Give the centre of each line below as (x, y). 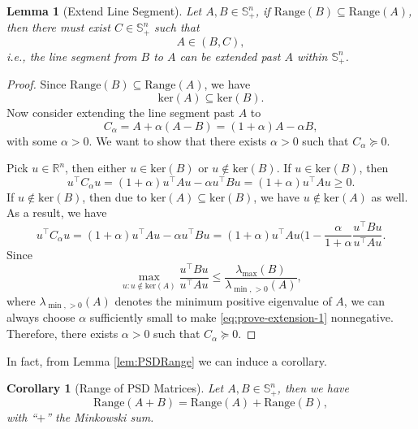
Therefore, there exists (62, 334)
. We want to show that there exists (178, 140)
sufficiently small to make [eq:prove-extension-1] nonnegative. (241, 317)
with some (32, 140)
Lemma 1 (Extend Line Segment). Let (104, 11)
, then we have (313, 388)
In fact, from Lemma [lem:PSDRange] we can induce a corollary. (167, 360)
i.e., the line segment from (72, 56)
